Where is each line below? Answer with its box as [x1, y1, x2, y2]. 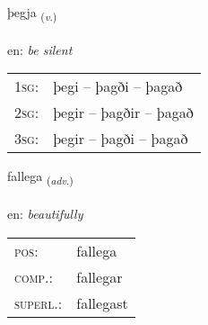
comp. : [14, 266, 53, 287]
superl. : [14, 292, 63, 313]
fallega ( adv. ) [7, 167, 74, 188]
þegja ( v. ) [7, 3, 57, 23]
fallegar [76, 266, 123, 287]
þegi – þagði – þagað [53, 76, 183, 97]
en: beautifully [7, 204, 83, 223]
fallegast [76, 292, 128, 313]
